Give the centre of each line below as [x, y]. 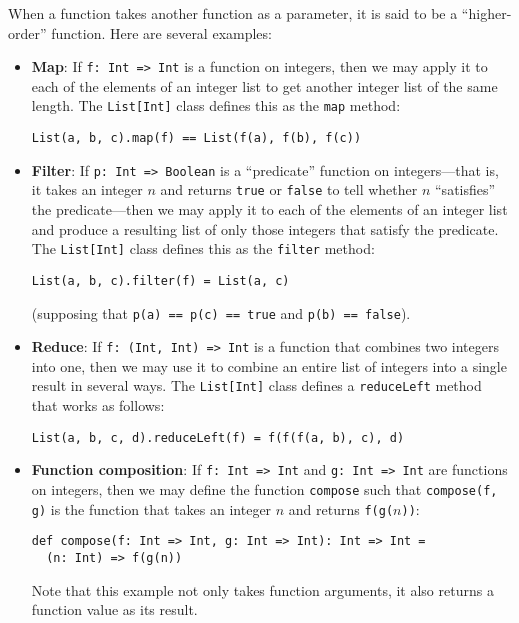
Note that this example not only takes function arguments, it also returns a [262, 589]
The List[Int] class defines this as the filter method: [203, 248]
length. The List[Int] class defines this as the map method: [216, 105]
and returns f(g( [341, 508]
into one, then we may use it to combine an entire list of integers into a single [269, 365]
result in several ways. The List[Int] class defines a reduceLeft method [256, 385]
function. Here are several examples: [161, 32]
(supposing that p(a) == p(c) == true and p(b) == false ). [221, 312]
